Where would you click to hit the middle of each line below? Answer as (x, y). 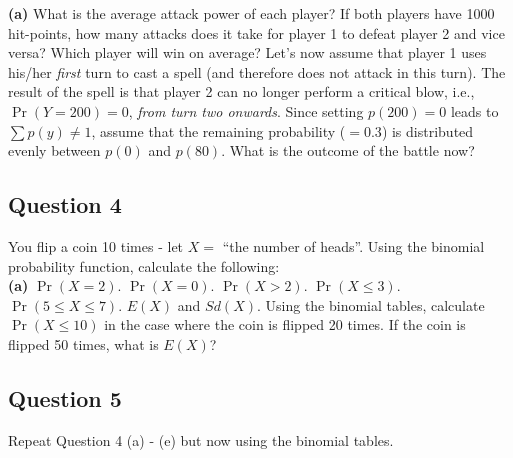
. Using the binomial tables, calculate (370, 304)
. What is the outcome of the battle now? (348, 150)
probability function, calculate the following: (144, 265)
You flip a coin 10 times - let (96, 245)
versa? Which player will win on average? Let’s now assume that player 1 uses (247, 52)
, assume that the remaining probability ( (218, 130)
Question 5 (65, 397)
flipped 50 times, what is (83, 343)
